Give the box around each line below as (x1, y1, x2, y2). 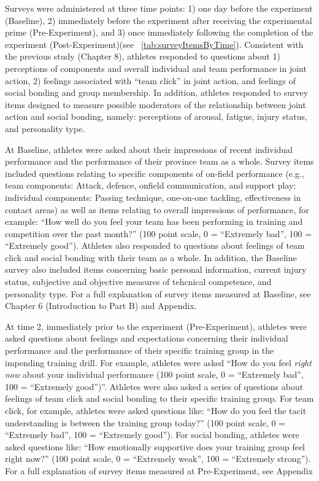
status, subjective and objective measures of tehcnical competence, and (5, 275, 272, 288)
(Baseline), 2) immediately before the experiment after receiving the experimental (5, 14, 312, 26)
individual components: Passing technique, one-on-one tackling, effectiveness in (5, 190, 301, 203)
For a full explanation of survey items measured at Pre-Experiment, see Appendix (5, 464, 313, 477)
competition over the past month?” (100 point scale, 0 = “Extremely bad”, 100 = (5, 227, 312, 240)
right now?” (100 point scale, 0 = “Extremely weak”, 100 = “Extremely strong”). (5, 452, 311, 465)
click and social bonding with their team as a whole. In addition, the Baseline (5, 251, 297, 264)
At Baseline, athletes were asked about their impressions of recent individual (5, 143, 293, 155)
